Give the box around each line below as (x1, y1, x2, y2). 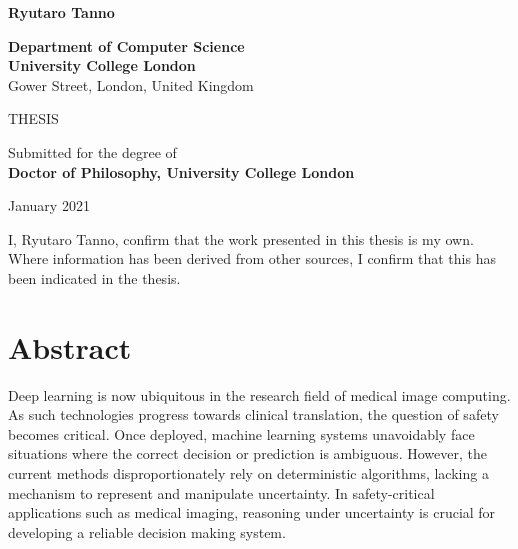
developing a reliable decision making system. (8, 521, 286, 542)
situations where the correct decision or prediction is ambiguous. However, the (8, 443, 487, 464)
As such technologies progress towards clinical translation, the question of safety (8, 404, 499, 425)
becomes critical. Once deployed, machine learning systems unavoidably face (8, 423, 475, 444)
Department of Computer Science (8, 35, 245, 56)
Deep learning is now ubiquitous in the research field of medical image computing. (8, 384, 511, 405)
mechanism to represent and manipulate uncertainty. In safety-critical (8, 482, 435, 503)
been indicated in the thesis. (8, 267, 181, 288)
